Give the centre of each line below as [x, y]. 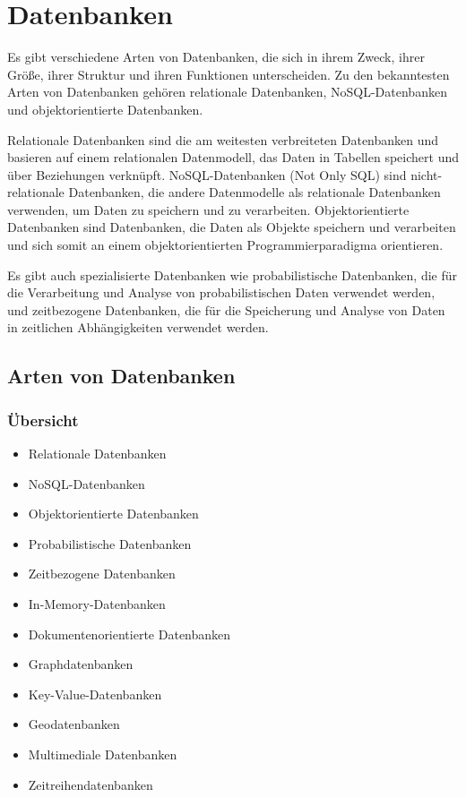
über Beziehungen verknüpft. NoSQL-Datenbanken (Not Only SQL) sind [207, 174]
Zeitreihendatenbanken [91, 784]
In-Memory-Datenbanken [97, 604]
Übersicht [43, 420]
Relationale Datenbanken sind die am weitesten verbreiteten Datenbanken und [223, 139]
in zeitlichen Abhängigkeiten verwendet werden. [138, 327]
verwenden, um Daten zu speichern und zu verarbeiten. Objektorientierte [208, 209]
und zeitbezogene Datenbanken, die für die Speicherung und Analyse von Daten [226, 309]
